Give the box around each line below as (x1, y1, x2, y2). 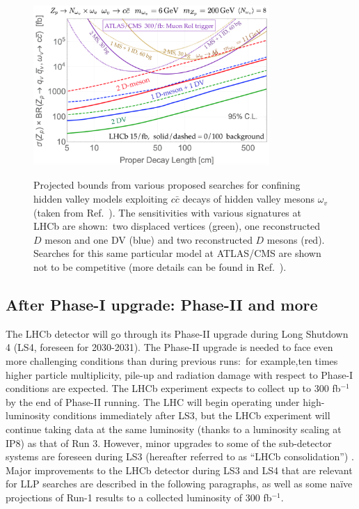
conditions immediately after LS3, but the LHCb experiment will (53, 408, 330, 423)
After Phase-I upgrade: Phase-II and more (6, 294, 318, 315)
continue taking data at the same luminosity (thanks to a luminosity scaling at (6, 421, 342, 436)
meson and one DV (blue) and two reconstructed (45, 232, 253, 246)
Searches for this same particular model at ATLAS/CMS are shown (33, 246, 321, 260)
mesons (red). (266, 232, 325, 246)
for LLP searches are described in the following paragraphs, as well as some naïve (6, 476, 353, 491)
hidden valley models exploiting (33, 191, 168, 206)
